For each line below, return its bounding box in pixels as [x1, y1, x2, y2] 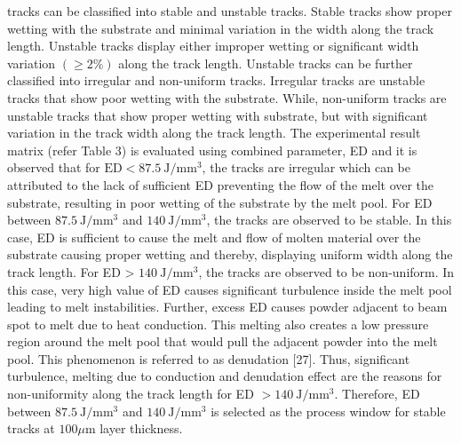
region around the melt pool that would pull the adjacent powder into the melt [7, 332, 438, 351]
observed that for [7, 158, 100, 177]
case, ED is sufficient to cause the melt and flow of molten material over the [7, 227, 421, 246]
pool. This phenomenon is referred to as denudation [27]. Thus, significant [7, 349, 410, 368]
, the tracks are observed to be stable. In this [206, 210, 452, 229]
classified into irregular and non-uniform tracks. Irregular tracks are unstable [7, 71, 425, 90]
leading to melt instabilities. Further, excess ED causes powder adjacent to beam [7, 297, 448, 316]
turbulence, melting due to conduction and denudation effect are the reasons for [7, 367, 442, 385]
